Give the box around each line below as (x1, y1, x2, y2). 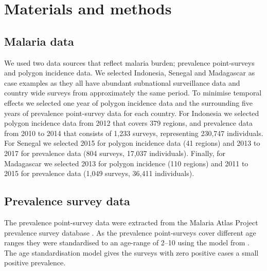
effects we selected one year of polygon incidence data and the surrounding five (4, 97, 253, 108)
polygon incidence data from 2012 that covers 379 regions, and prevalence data (4, 118, 253, 128)
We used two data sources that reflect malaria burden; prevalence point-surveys (4, 57, 255, 68)
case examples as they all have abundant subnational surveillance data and (4, 77, 240, 88)
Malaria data (4, 33, 74, 49)
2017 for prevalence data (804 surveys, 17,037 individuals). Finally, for (4, 147, 225, 158)
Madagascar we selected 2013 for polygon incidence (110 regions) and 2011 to (4, 158, 248, 168)
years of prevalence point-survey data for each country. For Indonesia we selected (4, 107, 259, 118)
